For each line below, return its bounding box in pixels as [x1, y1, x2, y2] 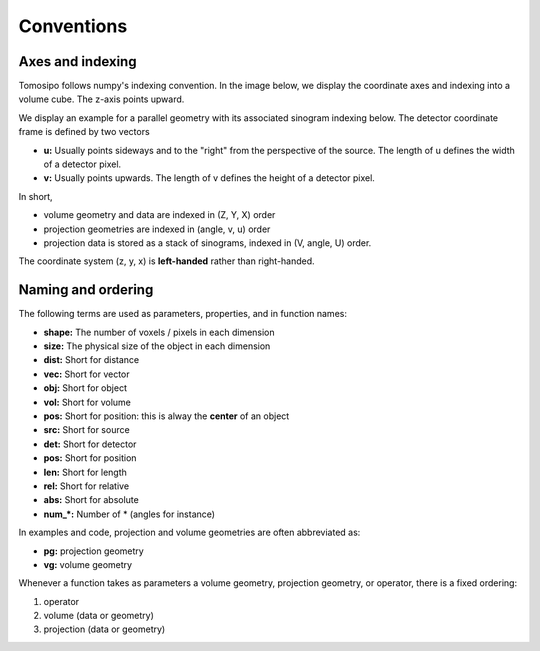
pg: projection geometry [43, 545, 144, 557]
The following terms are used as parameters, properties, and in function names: [18, 308, 347, 320]
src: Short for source [43, 424, 130, 436]
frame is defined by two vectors [18, 126, 150, 138]
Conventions [18, 15, 128, 37]
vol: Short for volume [43, 396, 132, 408]
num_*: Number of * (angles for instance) [43, 508, 215, 520]
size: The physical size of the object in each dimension [43, 340, 271, 352]
